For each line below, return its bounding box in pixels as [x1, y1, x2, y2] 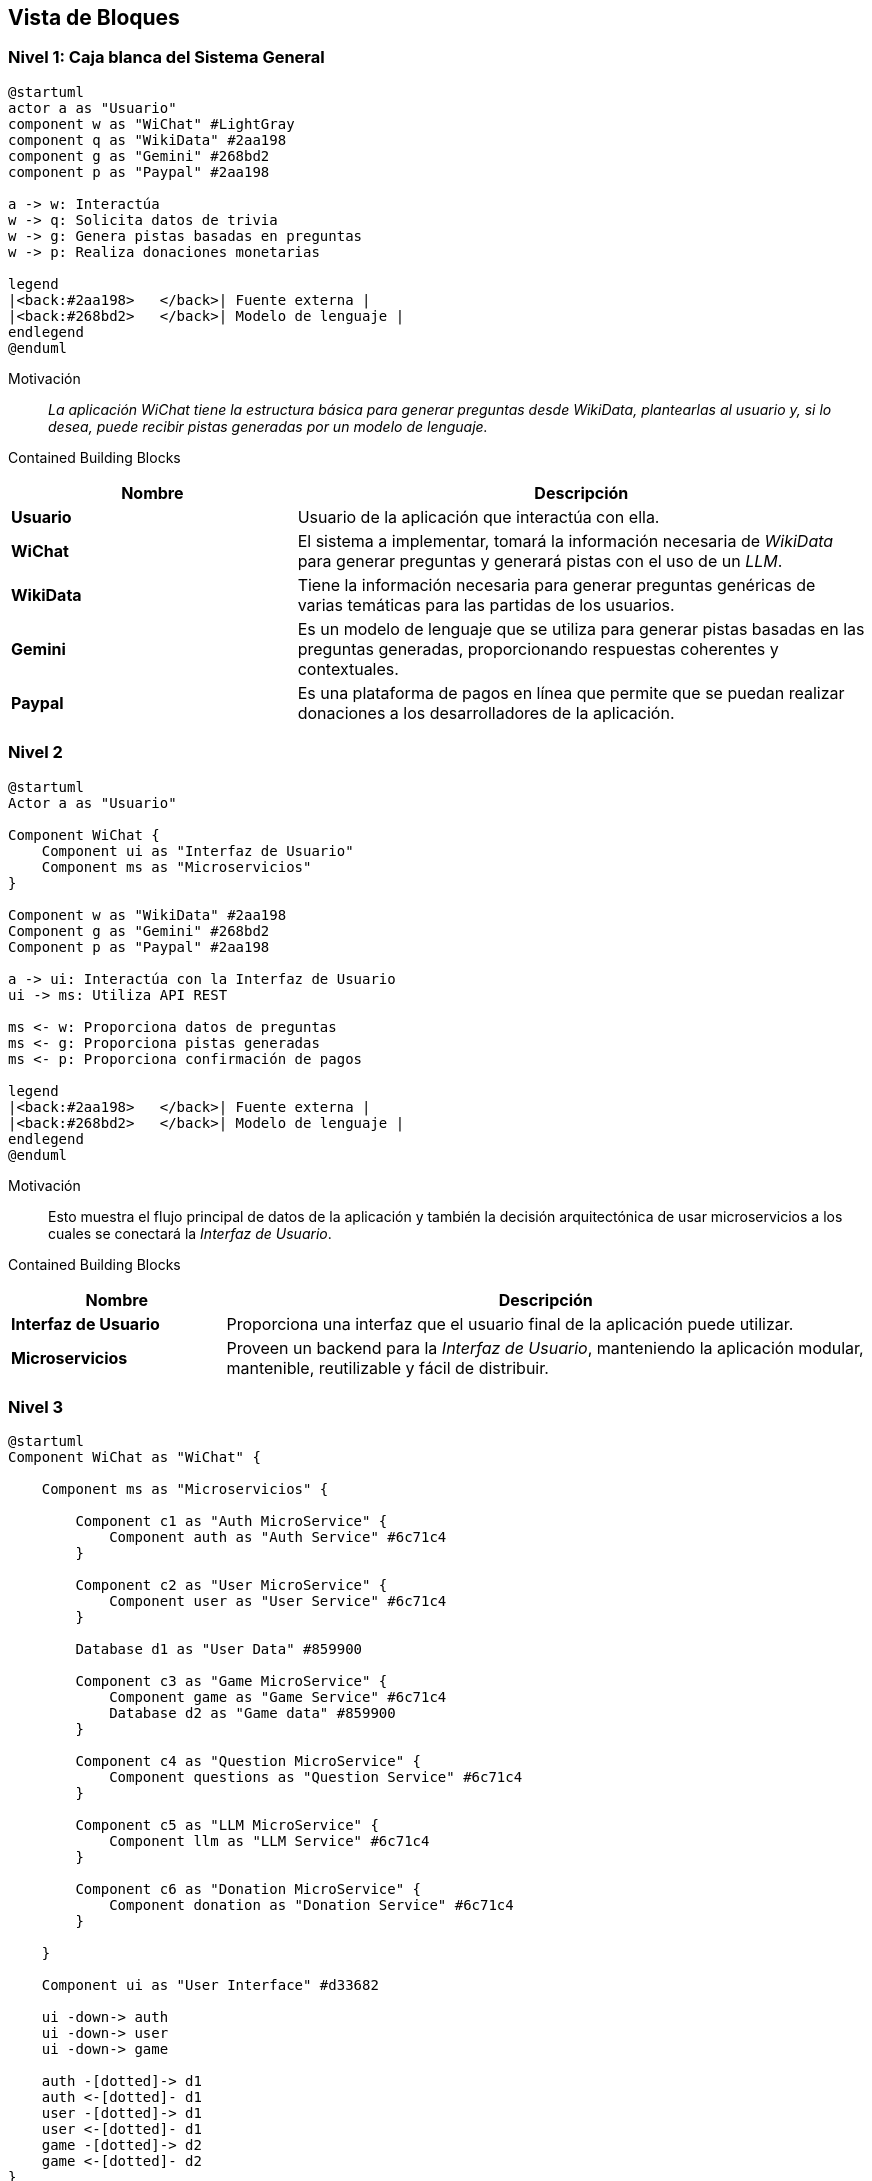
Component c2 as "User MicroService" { [75, 1577, 388, 1594]
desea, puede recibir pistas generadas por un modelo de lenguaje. [48, 417, 488, 435]
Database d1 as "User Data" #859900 [75, 1641, 363, 1658]
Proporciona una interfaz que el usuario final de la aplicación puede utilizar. [226, 1313, 794, 1334]
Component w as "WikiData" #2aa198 [8, 906, 287, 923]
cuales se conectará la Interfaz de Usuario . [48, 1224, 332, 1242]
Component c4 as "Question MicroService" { [75, 1753, 422, 1770]
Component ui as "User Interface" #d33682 [41, 1977, 379, 1994]
